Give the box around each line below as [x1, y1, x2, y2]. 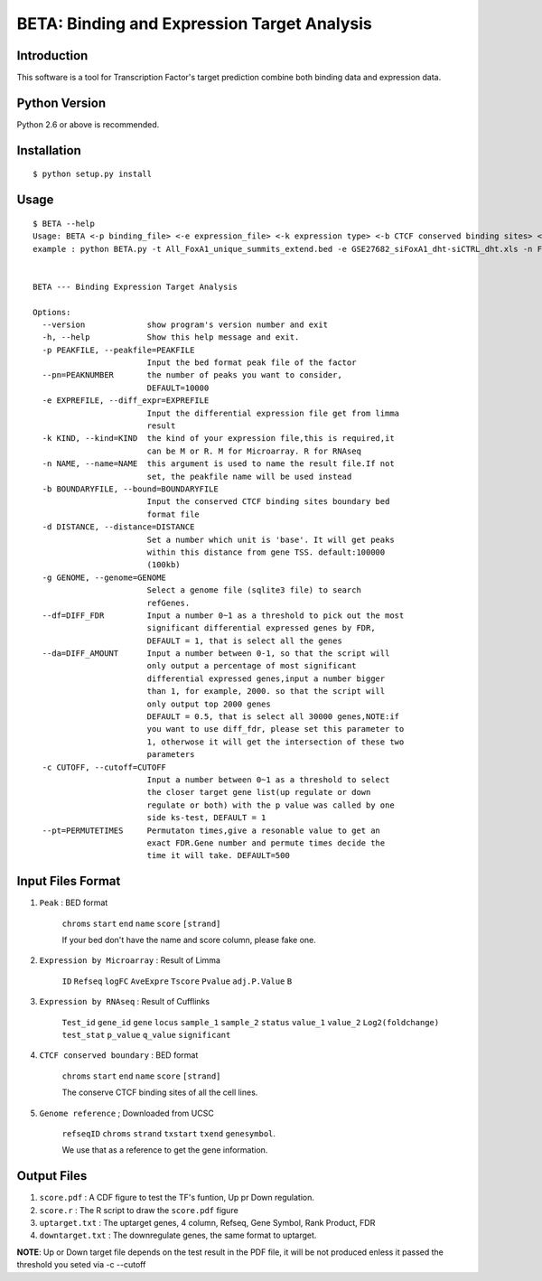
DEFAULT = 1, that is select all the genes [146, 635, 342, 646]
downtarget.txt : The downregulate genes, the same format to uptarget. [39, 1230, 317, 1241]
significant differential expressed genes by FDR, [146, 623, 376, 633]
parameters [146, 750, 195, 760]
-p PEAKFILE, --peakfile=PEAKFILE [42, 344, 195, 355]
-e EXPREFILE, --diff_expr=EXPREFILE [42, 396, 210, 406]
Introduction [16, 48, 89, 63]
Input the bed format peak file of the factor [146, 358, 357, 368]
